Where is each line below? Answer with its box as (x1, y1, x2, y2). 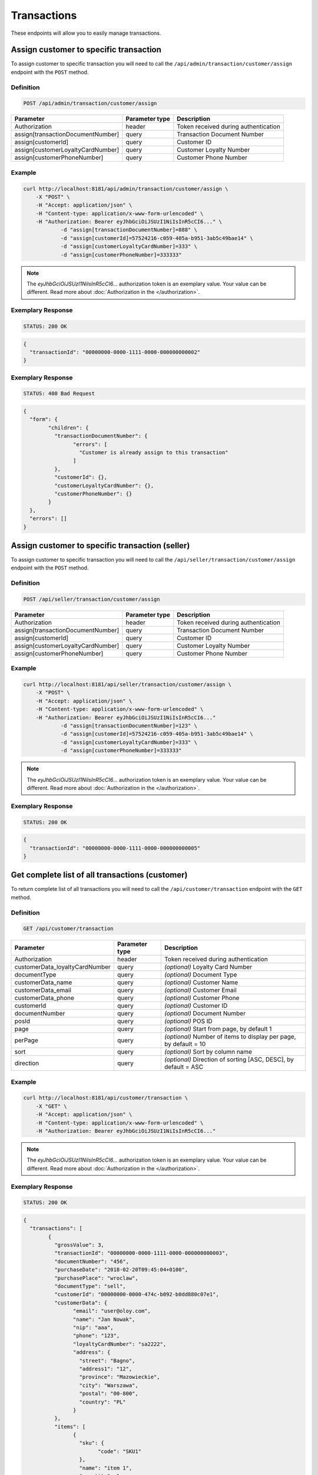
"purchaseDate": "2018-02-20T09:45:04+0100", (54, 1266, 188, 1273)
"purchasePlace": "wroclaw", (54, 1274, 138, 1281)
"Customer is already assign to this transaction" (79, 449, 228, 455)
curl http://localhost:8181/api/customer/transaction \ (23, 1094, 188, 1102)
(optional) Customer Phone (164, 994, 240, 1002)
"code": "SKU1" (97, 1448, 141, 1454)
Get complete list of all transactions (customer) (11, 870, 188, 880)
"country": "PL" (79, 1398, 126, 1405)
